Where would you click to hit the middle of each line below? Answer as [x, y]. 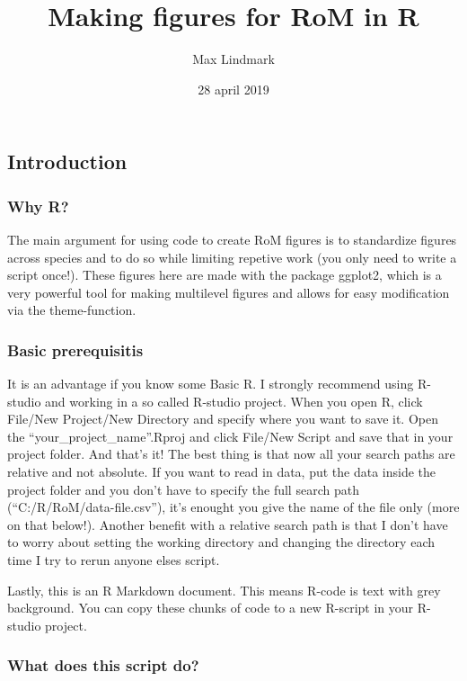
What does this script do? [103, 665]
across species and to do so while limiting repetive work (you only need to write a [232, 257]
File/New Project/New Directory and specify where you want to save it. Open [223, 419]
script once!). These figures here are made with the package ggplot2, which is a [225, 275]
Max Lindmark [233, 59]
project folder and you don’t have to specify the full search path [183, 489]
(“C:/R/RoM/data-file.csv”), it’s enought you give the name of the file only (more [233, 507]
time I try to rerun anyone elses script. [114, 560]
